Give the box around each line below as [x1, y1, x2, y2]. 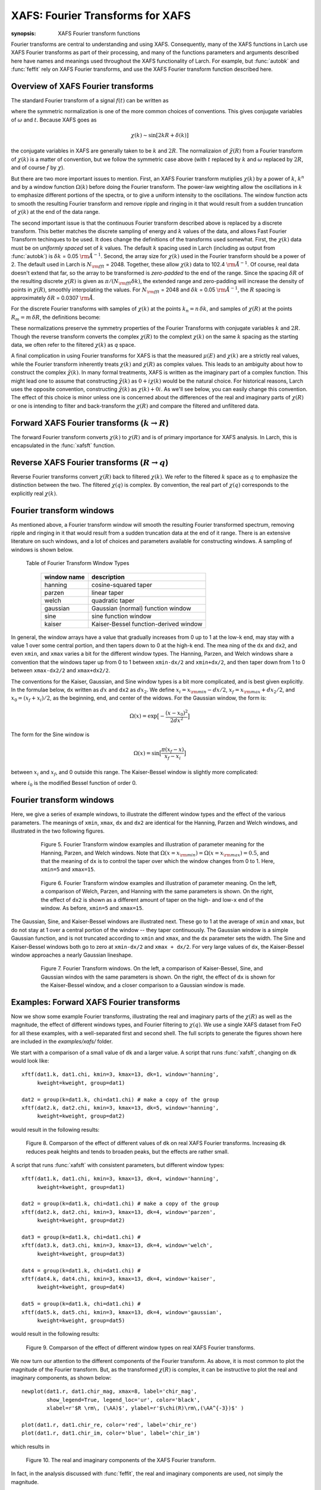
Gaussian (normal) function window [91, 604, 191, 612]
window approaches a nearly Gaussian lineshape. [11, 951, 133, 958]
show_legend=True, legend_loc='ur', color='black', [46, 1396, 200, 1403]
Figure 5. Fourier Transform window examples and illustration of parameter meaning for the [40, 841, 265, 848]
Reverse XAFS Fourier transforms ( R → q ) [11, 457, 169, 467]
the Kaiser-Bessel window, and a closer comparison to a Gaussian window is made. [40, 982, 246, 989]
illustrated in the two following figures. [11, 827, 105, 834]
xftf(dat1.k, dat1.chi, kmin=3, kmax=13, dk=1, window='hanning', [21, 1071, 219, 1078]
